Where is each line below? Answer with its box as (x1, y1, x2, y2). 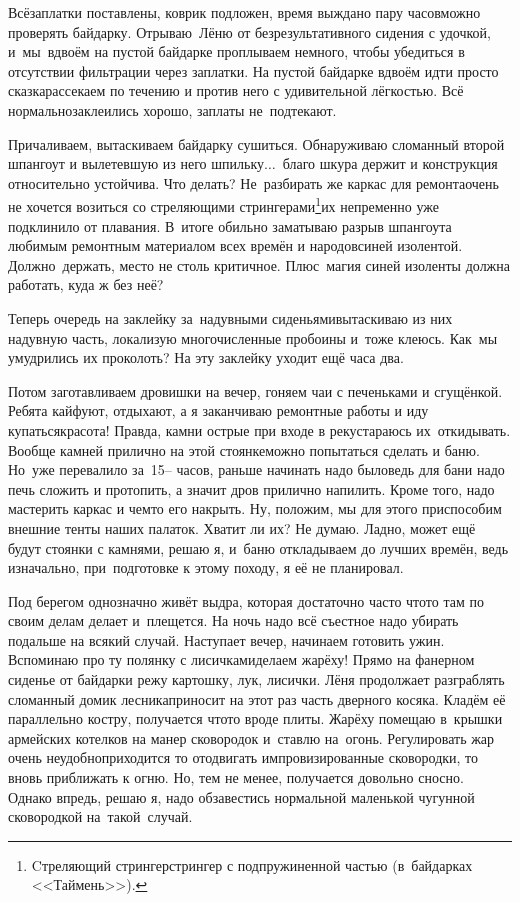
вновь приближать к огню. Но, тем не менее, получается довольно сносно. (8, 767, 464, 788)
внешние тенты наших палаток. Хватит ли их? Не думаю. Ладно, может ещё (8, 517, 476, 538)
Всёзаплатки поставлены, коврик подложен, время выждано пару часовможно (8, 2, 481, 22)
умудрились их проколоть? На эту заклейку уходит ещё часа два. (8, 347, 404, 368)
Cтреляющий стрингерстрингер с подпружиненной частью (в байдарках (31, 854, 473, 875)
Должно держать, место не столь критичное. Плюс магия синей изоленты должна (8, 254, 510, 275)
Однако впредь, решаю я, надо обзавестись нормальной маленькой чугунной (8, 786, 475, 807)
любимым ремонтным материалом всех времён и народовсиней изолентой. (8, 235, 463, 256)
